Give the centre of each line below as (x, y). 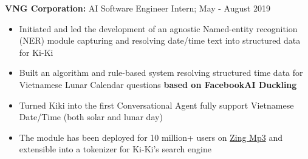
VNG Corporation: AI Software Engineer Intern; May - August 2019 (138, 8)
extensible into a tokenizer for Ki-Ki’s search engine (115, 149)
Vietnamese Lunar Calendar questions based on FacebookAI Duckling (158, 84)
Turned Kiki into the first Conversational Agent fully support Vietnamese (156, 105)
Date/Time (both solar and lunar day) (91, 117)
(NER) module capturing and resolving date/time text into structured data (160, 40)
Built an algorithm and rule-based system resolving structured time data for (161, 73)
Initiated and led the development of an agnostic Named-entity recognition (158, 28)
